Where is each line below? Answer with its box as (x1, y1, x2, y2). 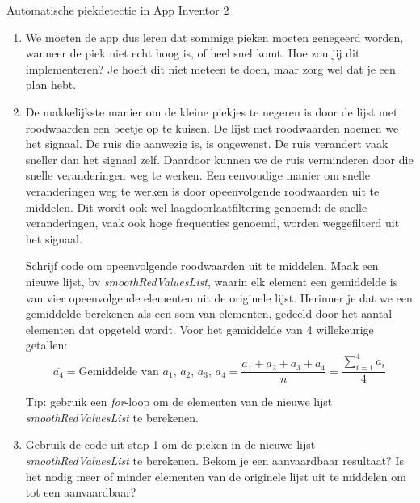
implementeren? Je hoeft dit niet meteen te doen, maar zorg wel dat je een (25, 60, 396, 77)
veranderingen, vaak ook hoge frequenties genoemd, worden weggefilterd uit (25, 214, 400, 231)
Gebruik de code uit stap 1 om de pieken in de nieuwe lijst (25, 436, 316, 453)
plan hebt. (25, 76, 77, 93)
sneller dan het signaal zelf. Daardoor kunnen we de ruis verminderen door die (25, 150, 414, 167)
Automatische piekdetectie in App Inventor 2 (6, 2, 229, 18)
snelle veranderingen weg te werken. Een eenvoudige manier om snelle (25, 167, 371, 184)
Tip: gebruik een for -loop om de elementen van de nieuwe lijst (25, 393, 333, 410)
